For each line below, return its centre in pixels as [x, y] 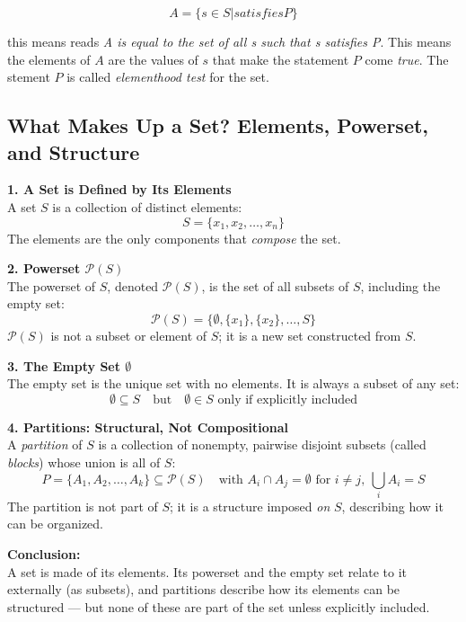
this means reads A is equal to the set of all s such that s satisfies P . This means [229, 41]
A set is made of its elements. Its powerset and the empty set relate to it [207, 571]
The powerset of [52, 285]
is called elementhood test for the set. [168, 77]
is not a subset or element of [129, 335]
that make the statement [281, 59]
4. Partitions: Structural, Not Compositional [148, 427]
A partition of [45, 444]
